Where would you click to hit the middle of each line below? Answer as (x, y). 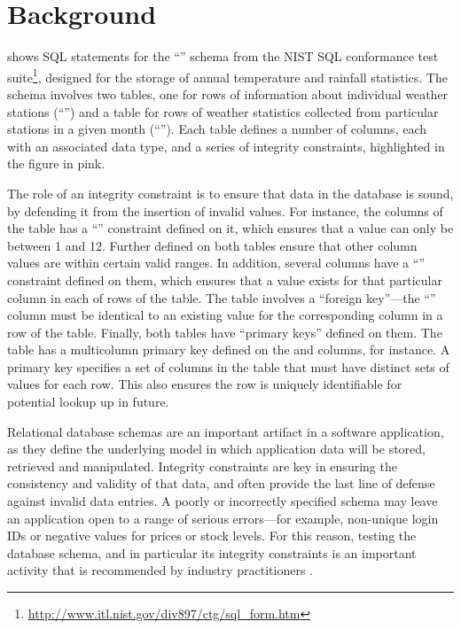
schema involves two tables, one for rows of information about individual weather (228, 93)
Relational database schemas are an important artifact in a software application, (226, 431)
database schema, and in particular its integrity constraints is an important (212, 552)
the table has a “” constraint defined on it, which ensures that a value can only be (230, 228)
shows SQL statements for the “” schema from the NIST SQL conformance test (223, 56)
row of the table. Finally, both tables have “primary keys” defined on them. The (225, 332)
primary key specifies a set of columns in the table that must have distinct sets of (228, 366)
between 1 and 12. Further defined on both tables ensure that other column (212, 245)
